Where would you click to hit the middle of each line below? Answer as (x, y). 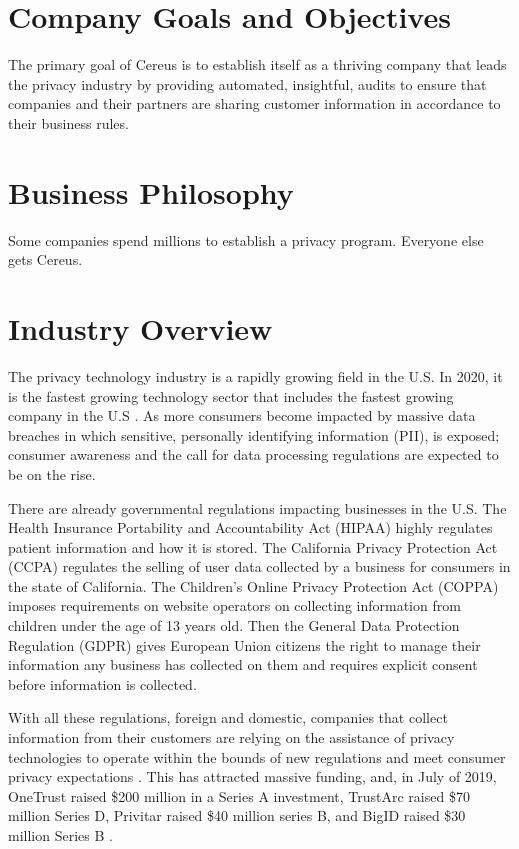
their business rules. (68, 122)
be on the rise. (52, 473)
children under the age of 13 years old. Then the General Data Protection (234, 625)
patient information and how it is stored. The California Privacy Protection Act (253, 546)
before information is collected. (102, 683)
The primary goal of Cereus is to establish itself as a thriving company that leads (257, 64)
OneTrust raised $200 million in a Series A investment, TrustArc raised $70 (239, 795)
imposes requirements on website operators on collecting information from (234, 605)
